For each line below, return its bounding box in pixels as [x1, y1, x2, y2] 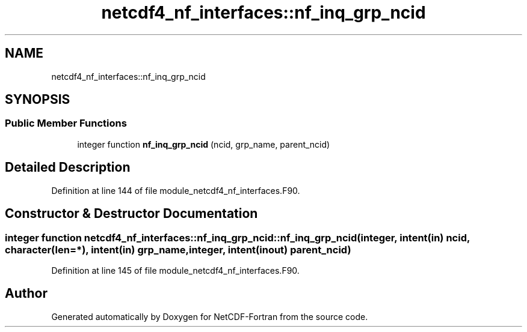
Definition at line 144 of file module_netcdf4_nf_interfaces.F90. [51, 185, 300, 196]
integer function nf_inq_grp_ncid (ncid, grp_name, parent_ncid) [77, 139, 330, 149]
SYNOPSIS [5, 92, 70, 107]
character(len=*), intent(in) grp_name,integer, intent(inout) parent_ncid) [5, 243, 351, 256]
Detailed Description [5, 160, 131, 175]
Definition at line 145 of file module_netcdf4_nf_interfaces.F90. [51, 265, 300, 276]
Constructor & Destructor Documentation [5, 206, 258, 222]
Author [5, 286, 48, 301]
